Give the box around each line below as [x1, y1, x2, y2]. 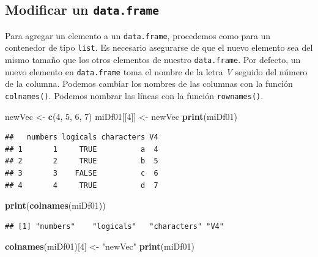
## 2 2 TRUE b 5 [5, 157, 158, 166]
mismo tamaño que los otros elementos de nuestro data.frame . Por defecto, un [5, 53, 301, 66]
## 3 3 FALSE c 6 [5, 169, 158, 178]
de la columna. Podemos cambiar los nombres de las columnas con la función [5, 77, 293, 90]
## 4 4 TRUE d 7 [5, 181, 158, 190]
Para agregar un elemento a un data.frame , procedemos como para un [5, 29, 271, 42]
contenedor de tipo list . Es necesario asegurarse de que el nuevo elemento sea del [5, 41, 313, 54]
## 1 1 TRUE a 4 [5, 144, 158, 154]
